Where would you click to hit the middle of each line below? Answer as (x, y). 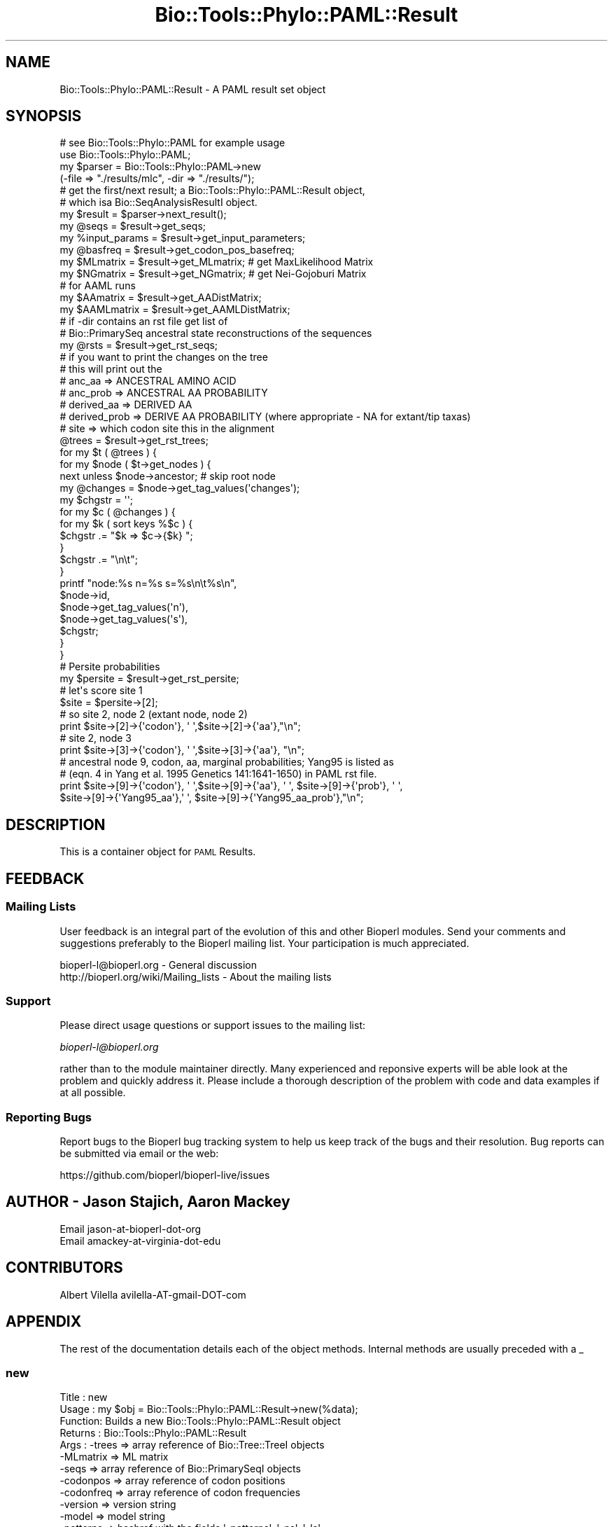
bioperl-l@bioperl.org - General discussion (158, 965)
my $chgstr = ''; (97, 500)
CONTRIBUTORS (64, 1268)
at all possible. (93, 1093)
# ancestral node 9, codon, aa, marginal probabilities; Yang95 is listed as (227, 762)
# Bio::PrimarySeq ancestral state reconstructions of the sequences (216, 333)
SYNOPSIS (44, 116)
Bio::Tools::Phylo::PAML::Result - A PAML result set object (193, 89)
